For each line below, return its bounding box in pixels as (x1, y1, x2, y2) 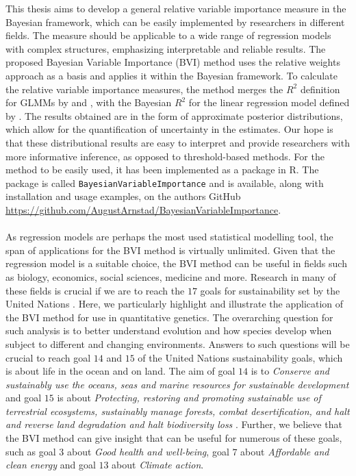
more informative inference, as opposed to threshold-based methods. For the (5, 149, 325, 163)
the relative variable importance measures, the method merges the (5, 82, 283, 96)
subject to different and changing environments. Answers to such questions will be (5, 336, 350, 351)
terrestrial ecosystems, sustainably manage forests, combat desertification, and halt (5, 403, 350, 418)
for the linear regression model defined (188, 95, 350, 110)
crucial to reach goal (5, 350, 91, 364)
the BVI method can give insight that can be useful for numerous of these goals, (5, 431, 342, 445)
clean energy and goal (5, 458, 96, 472)
